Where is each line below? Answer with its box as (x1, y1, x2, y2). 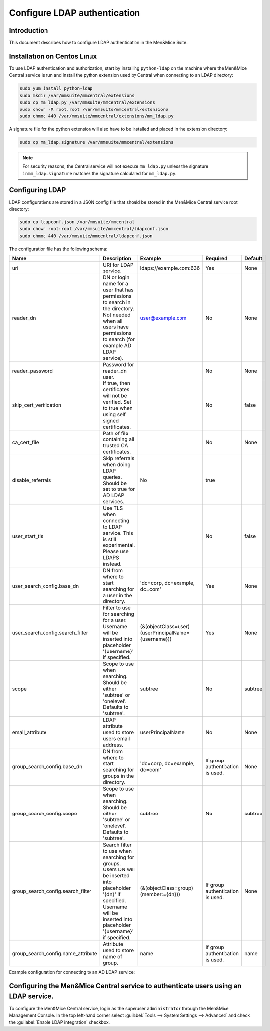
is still (103, 536, 116, 543)
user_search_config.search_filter (12, 629, 89, 636)
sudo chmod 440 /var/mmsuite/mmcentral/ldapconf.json (19, 233, 153, 239)
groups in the (103, 773, 134, 780)
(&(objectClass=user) (140, 623, 190, 630)
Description (103, 255, 131, 262)
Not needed (103, 311, 131, 318)
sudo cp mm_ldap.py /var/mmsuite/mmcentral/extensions (19, 100, 155, 105)
